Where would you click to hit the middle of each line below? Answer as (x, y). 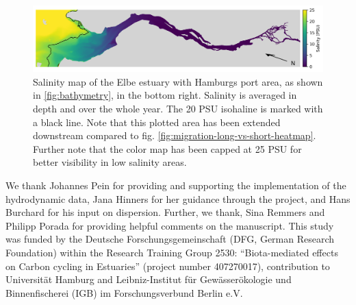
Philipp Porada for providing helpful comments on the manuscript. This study (170, 225)
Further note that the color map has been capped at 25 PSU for (167, 148)
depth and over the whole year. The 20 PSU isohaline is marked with (178, 109)
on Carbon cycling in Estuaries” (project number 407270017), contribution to (168, 266)
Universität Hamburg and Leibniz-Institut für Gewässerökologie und (149, 279)
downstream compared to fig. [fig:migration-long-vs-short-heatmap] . (175, 135)
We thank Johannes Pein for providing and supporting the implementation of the (176, 185)
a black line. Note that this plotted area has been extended (157, 122)
